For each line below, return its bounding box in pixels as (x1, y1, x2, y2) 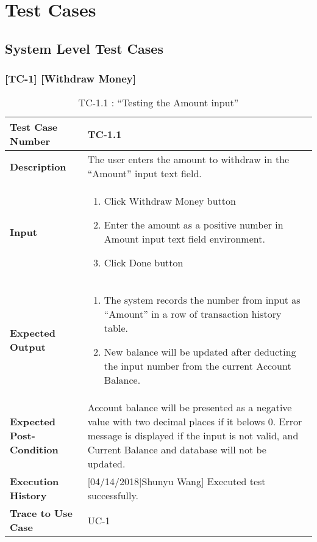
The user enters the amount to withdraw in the (87, 152, 290, 167)
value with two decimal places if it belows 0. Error (87, 414, 302, 429)
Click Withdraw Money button (104, 194, 236, 208)
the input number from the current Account (104, 359, 291, 373)
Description (10, 159, 66, 174)
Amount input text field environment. (104, 232, 265, 246)
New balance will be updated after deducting (104, 345, 296, 359)
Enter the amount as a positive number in (104, 218, 283, 232)
